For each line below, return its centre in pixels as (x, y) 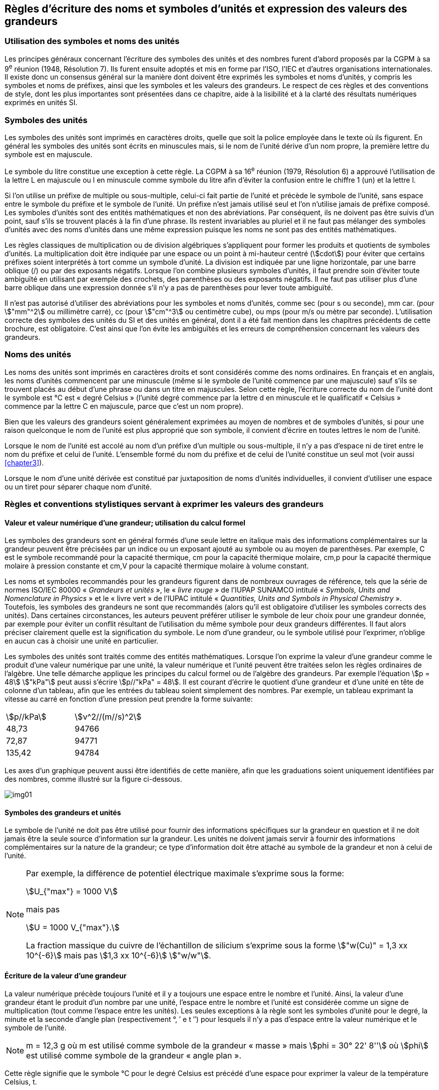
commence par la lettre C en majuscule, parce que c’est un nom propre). (124, 406)
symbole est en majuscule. (49, 155)
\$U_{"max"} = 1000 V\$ (72, 892)
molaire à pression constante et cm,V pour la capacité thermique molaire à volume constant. (157, 566)
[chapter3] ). (24, 462)
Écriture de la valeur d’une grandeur (66, 976)
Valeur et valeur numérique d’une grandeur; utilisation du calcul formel (125, 522)
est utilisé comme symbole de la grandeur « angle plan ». (134, 1055)
